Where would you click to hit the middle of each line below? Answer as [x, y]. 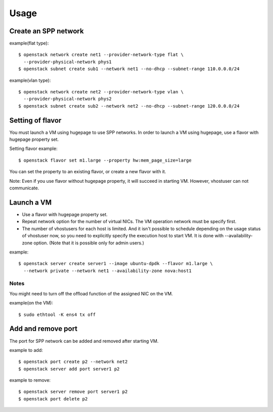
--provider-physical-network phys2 [68, 99]
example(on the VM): [31, 303]
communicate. [24, 188]
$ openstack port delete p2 [53, 399]
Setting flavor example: [33, 148]
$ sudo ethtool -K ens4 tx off [57, 315]
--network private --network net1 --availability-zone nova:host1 [107, 271]
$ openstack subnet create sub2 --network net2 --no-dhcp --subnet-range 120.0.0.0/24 [129, 106]
